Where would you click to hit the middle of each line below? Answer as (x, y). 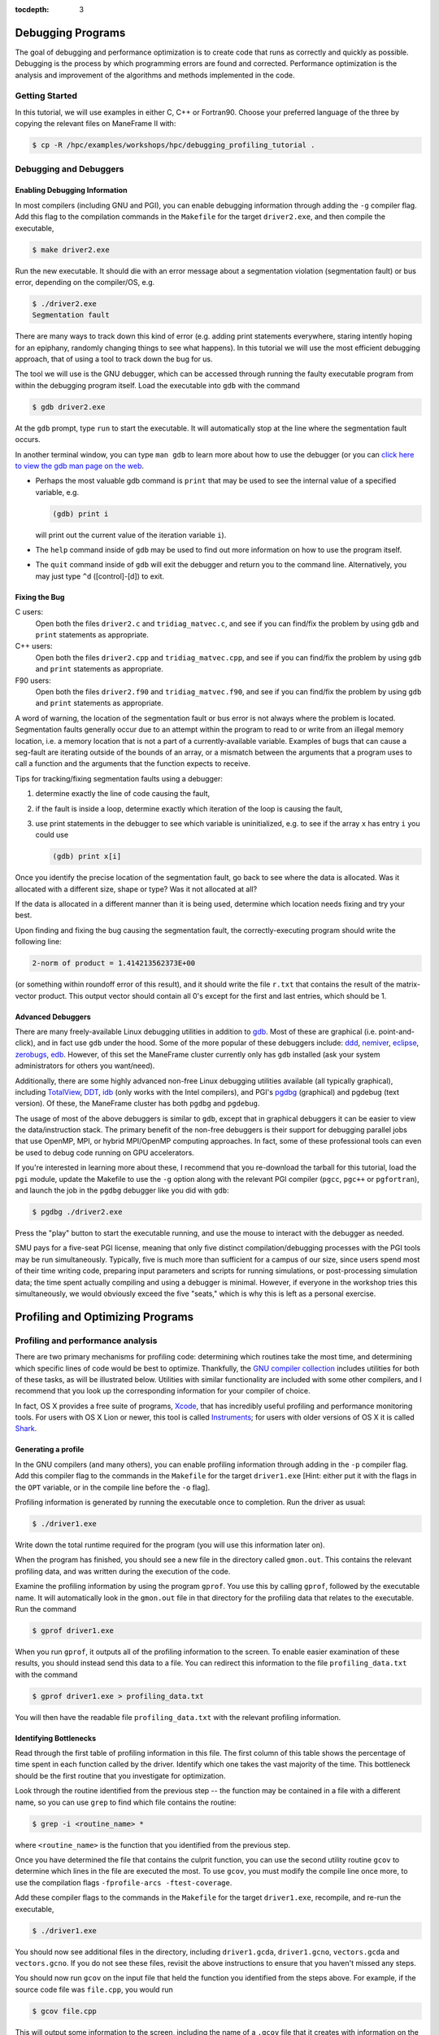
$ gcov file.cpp (65, 2011)
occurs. (28, 440)
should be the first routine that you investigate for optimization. (120, 1775)
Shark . (26, 1429)
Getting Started (46, 96)
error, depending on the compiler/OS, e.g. (85, 282)
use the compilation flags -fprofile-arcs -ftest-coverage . (124, 1882)
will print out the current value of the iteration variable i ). (131, 535)
